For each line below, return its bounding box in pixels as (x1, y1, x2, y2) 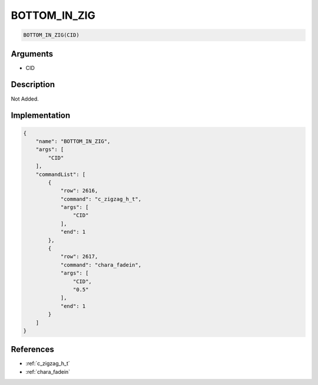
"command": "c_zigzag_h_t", (60, 195, 141, 203)
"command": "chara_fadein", (60, 261, 141, 268)
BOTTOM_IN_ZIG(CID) (23, 32, 79, 38)
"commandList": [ (35, 171, 86, 178)
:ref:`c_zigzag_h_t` (25, 360, 70, 367)
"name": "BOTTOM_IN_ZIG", (35, 138, 111, 144)
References (11, 344, 54, 354)
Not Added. (11, 95, 39, 102)
